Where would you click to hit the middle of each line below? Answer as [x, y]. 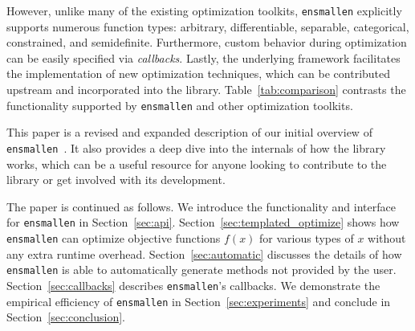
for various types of [307, 237]
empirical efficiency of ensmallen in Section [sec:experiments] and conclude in [199, 301]
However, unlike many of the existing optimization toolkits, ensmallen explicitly [204, 10]
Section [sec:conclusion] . [66, 317]
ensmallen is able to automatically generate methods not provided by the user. [201, 270]
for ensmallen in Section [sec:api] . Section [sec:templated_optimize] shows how [203, 222]
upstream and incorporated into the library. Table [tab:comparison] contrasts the [206, 90]
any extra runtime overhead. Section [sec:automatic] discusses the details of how [204, 253]
